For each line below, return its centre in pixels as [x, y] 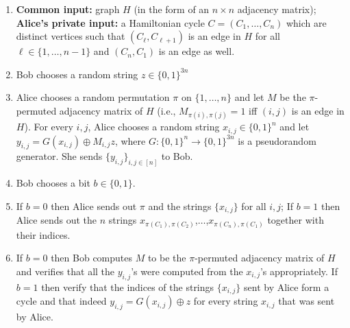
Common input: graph [68, 9]
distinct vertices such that [71, 36]
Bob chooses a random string [77, 74]
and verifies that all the [65, 271]
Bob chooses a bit [53, 183]
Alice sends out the [56, 220]
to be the [167, 258]
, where [130, 140]
